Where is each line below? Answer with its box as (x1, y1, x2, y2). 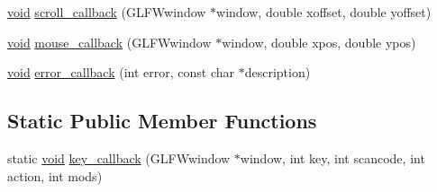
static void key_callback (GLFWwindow (7, 148, 231, 167)
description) (244, 63, 311, 82)
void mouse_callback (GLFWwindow (7, 32, 212, 51)
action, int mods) (7, 166, 103, 185)
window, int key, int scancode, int (240, 148, 425, 167)
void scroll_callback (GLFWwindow (7, 3, 206, 21)
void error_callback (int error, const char (7, 63, 235, 82)
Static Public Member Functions (7, 107, 317, 135)
